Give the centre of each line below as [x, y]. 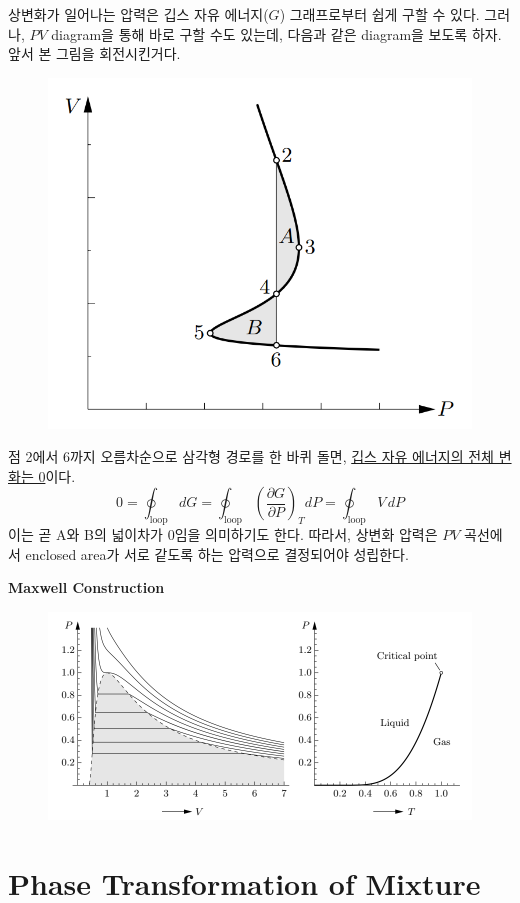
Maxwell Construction [86, 587]
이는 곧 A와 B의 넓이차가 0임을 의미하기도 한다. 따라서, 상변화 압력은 [223, 534]
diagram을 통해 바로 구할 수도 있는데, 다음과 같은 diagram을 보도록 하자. [276, 33]
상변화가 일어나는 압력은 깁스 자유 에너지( [138, 14]
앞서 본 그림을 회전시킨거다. [94, 53]
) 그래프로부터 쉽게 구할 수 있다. [379, 14]
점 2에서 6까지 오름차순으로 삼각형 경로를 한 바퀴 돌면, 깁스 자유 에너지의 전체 [251, 456]
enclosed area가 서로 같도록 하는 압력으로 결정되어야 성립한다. [217, 553]
